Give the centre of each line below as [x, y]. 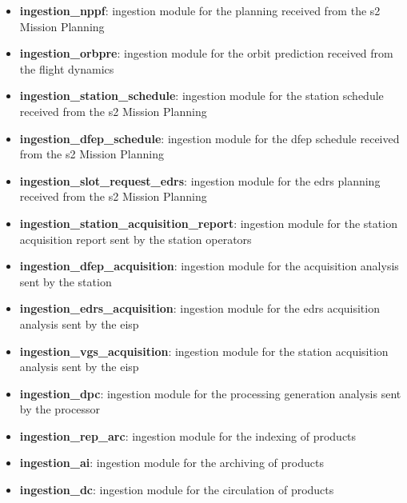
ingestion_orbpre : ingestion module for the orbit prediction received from [206, 53]
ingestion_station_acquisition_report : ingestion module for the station [208, 223]
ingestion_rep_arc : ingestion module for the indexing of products [188, 435]
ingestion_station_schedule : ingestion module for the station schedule [202, 96]
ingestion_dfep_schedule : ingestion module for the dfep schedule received [209, 138]
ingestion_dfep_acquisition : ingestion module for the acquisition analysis [209, 266]
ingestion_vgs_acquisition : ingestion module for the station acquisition [204, 351]
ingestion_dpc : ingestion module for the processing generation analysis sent [210, 393]
